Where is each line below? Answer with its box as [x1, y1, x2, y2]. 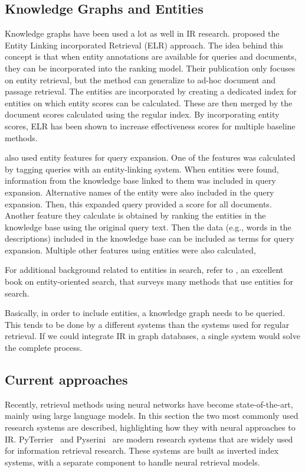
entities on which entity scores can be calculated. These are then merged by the [5, 96, 293, 109]
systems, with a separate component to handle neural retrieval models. [5, 455, 260, 468]
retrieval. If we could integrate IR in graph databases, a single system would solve [5, 330, 300, 342]
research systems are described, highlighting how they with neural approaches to [5, 421, 296, 434]
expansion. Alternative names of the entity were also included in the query [5, 185, 274, 198]
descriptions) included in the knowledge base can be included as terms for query [5, 232, 294, 245]
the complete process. [5, 341, 83, 354]
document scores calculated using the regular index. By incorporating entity [5, 108, 280, 121]
